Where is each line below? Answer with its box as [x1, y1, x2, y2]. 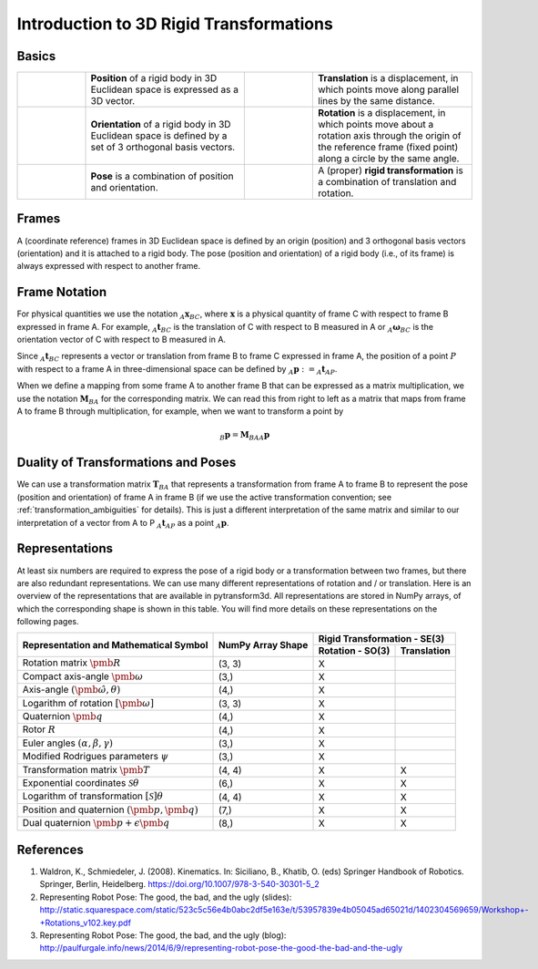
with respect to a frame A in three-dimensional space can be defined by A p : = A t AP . [16, 363, 338, 376]
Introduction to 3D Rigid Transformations [16, 14, 334, 34]
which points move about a [318, 119, 434, 131]
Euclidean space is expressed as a [90, 83, 239, 96]
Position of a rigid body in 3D [90, 72, 218, 85]
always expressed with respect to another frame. [16, 261, 201, 272]
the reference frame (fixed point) [318, 141, 459, 154]
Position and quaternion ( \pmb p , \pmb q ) [22, 803, 199, 816]
